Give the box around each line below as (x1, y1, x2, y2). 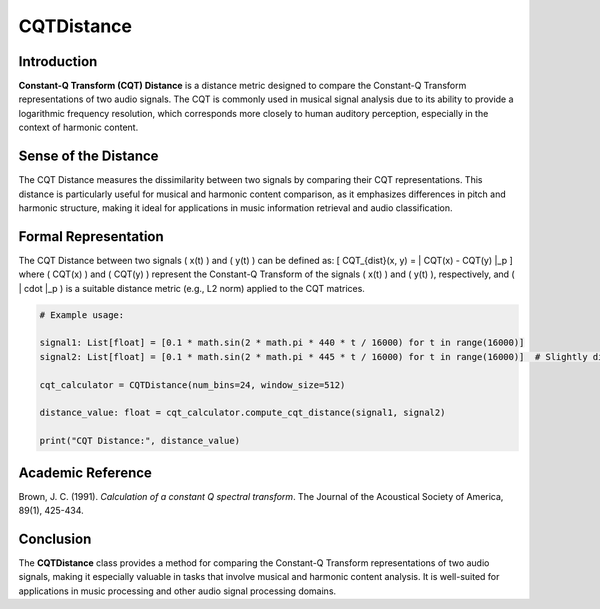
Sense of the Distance (18, 148, 159, 165)
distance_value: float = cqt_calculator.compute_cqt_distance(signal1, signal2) (39, 407, 446, 419)
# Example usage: (39, 309, 125, 320)
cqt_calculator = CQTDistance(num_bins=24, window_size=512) (39, 379, 346, 390)
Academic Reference (18, 464, 152, 481)
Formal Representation (18, 228, 164, 245)
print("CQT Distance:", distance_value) (39, 435, 240, 447)
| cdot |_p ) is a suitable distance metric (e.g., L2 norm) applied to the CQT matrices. (18, 282, 365, 294)
